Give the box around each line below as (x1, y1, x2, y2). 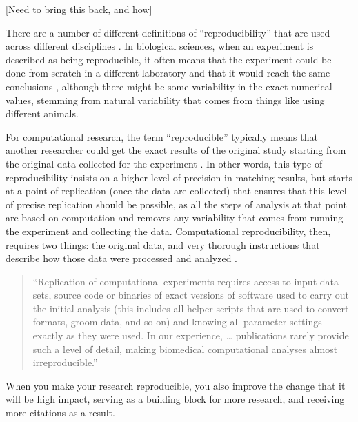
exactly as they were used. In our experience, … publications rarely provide (32, 328, 349, 343)
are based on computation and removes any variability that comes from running (6, 210, 344, 225)
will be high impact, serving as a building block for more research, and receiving (6, 392, 345, 406)
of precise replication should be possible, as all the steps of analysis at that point (6, 197, 348, 211)
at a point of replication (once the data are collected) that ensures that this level (6, 183, 347, 198)
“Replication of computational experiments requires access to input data (32, 274, 339, 288)
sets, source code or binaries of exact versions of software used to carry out (32, 288, 349, 302)
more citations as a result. (6, 405, 115, 420)
